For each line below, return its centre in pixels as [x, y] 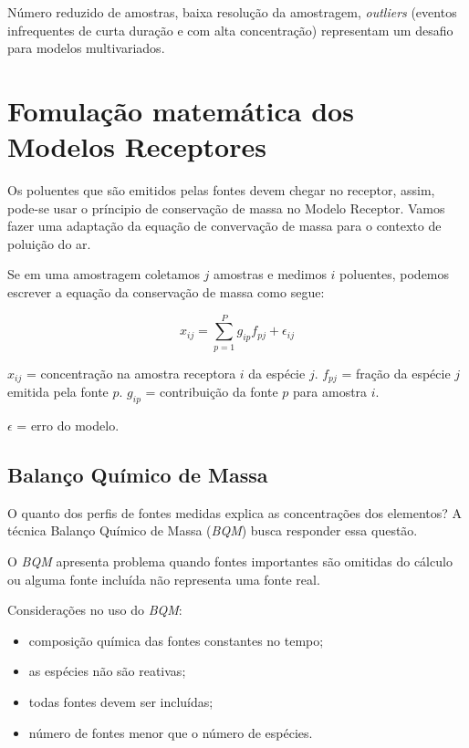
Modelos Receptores [137, 146]
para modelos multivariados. [86, 48]
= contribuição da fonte [212, 392]
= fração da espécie [396, 373]
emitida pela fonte [58, 392]
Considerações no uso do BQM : [95, 610]
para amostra [330, 392]
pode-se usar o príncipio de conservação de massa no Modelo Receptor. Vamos [226, 208]
